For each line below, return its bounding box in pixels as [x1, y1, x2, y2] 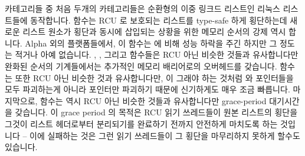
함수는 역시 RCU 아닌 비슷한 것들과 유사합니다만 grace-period [40, 94, 267, 107]
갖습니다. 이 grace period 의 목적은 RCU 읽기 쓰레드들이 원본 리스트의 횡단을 [15, 106, 298, 118]
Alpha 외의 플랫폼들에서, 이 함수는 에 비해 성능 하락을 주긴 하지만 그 [25, 36, 277, 49]
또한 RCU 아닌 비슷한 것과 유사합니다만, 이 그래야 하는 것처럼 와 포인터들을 [15, 71, 294, 84]
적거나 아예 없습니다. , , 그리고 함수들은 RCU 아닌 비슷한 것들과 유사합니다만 [15, 48, 299, 61]
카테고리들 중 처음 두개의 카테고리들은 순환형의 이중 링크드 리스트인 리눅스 [5, 2, 280, 14]
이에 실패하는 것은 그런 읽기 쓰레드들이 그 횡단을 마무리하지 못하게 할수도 [29, 129, 300, 141]
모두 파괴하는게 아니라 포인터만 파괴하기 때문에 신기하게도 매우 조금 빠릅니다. [5, 83, 290, 95]
